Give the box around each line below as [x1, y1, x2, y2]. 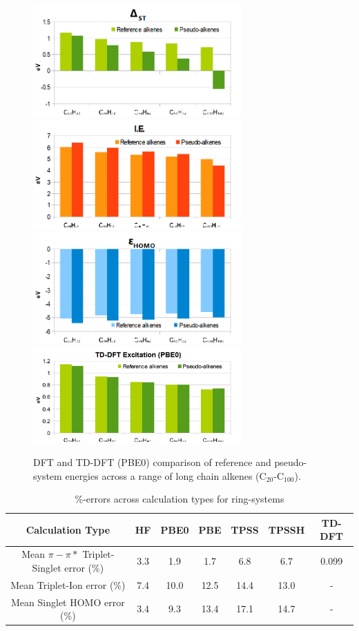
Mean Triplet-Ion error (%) [10, 577, 126, 592]
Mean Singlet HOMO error [11, 594, 125, 609]
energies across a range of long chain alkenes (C [65, 468, 266, 483]
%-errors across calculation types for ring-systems [75, 492, 284, 506]
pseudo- [274, 455, 307, 469]
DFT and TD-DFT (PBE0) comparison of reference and [33, 455, 271, 469]
